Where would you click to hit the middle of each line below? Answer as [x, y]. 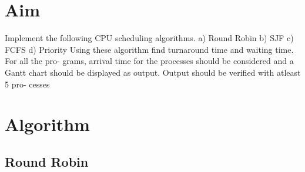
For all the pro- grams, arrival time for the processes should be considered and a [149, 61]
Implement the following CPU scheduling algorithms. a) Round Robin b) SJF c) [149, 38]
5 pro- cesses [27, 84]
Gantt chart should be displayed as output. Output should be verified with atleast [153, 72]
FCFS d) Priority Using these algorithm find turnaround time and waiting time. [149, 49]
